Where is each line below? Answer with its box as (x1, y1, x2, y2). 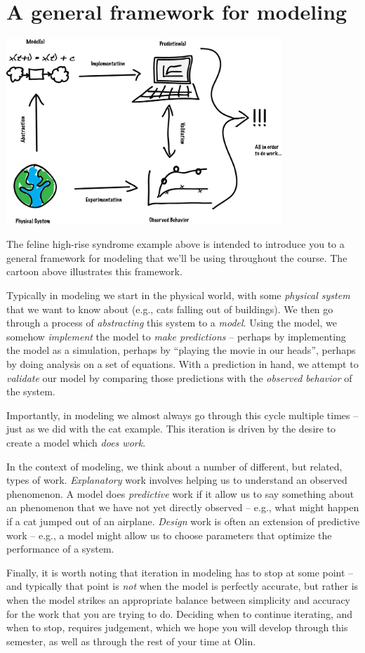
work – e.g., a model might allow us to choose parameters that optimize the (6, 527, 332, 542)
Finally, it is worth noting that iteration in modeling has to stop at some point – (6, 565, 354, 579)
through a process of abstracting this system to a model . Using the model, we (6, 315, 338, 330)
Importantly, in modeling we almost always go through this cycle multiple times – (6, 407, 359, 422)
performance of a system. (6, 541, 114, 556)
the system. (6, 384, 55, 399)
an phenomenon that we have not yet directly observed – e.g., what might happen (6, 500, 359, 515)
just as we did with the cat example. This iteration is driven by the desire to (6, 421, 336, 436)
